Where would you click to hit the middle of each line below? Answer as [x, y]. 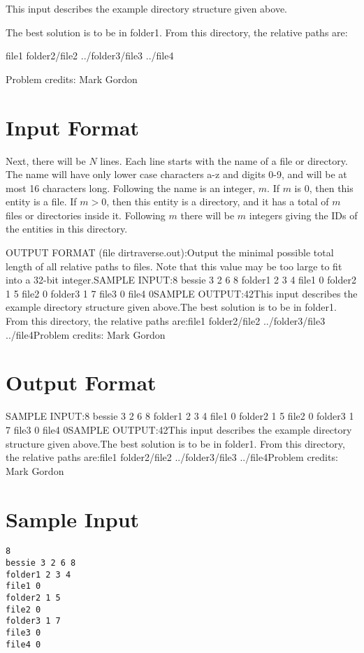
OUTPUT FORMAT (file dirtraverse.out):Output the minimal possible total [170, 252]
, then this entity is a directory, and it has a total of [218, 201]
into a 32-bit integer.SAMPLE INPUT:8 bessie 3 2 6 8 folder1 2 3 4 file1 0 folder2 [181, 280]
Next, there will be [46, 160]
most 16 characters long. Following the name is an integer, [131, 188]
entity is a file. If [41, 201]
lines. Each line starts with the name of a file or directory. [224, 160]
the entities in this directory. [67, 229]
